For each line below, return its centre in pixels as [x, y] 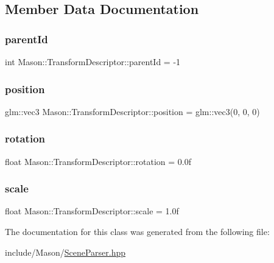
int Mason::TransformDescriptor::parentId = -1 [93, 61]
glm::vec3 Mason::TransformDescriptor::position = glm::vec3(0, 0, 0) [132, 111]
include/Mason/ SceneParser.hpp [65, 252]
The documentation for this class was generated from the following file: [137, 232]
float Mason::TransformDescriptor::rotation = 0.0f [98, 161]
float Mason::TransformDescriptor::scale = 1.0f [92, 211]
